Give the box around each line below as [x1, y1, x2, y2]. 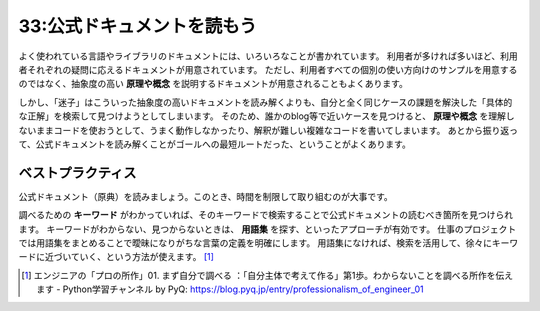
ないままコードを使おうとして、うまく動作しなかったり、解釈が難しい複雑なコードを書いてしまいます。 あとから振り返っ [18, 124, 519, 136]
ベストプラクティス [18, 164, 137, 181]
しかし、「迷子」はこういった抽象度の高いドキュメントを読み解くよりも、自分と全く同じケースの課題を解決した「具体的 [18, 96, 513, 108]
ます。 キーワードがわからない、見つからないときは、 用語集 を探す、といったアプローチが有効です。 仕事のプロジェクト [18, 223, 517, 235]
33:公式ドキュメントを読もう [18, 15, 257, 37]
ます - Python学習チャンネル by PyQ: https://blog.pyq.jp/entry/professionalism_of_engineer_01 [36, 283, 424, 295]
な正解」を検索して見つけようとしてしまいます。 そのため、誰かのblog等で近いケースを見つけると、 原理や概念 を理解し [18, 110, 515, 122]
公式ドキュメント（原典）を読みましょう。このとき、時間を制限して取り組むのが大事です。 [18, 190, 394, 202]
